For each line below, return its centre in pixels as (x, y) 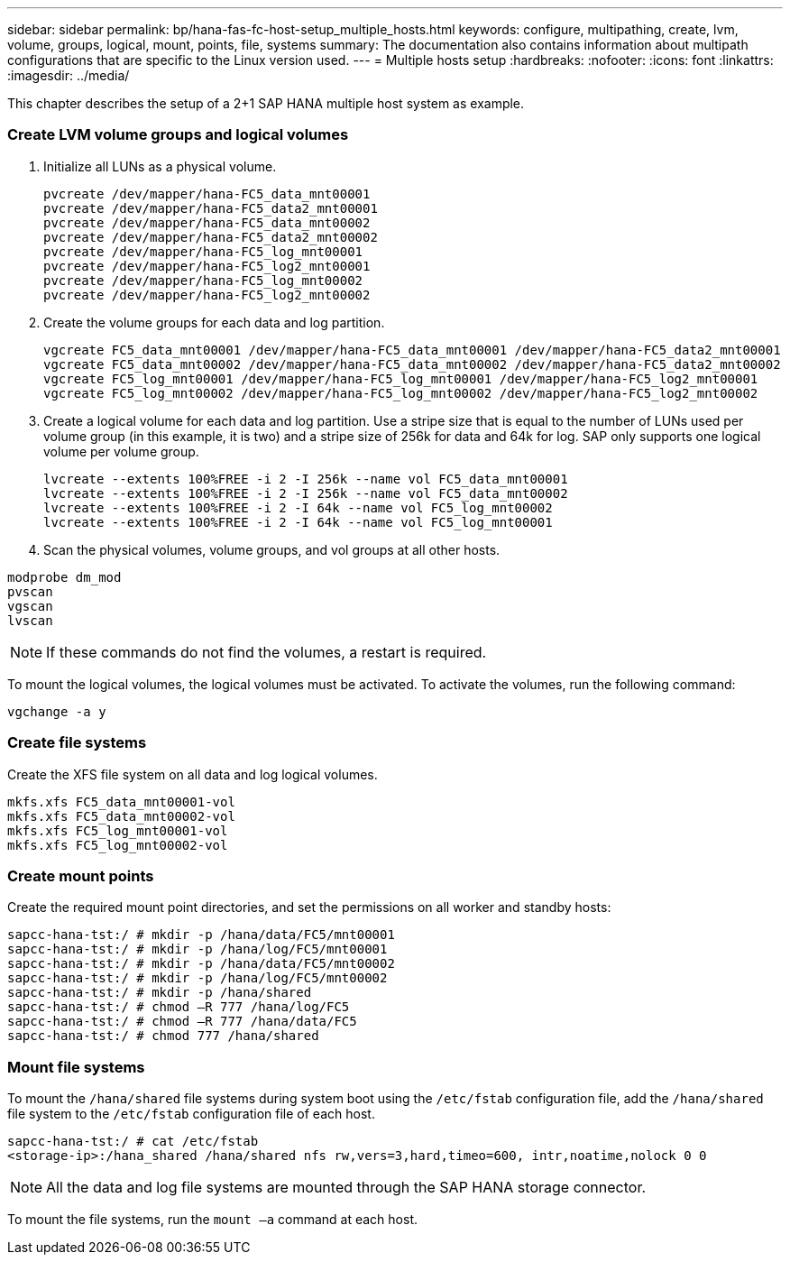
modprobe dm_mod (64, 577)
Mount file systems (76, 1067)
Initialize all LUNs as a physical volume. (160, 166)
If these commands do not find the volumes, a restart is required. (266, 652)
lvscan (30, 620)
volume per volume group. (121, 451)
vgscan (30, 606)
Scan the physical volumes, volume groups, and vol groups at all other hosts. (272, 549)
